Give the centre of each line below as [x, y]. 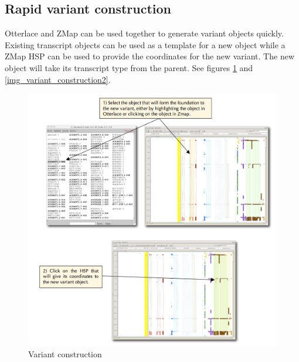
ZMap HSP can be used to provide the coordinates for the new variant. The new [150, 56]
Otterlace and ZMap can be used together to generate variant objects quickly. [144, 33]
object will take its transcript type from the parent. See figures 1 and [129, 67]
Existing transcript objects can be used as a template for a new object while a [145, 44]
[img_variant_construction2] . [58, 79]
